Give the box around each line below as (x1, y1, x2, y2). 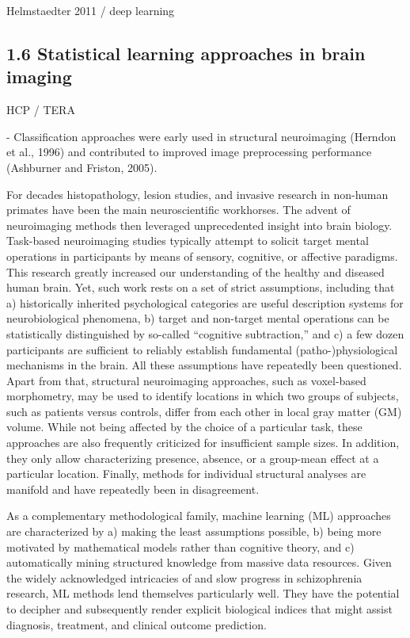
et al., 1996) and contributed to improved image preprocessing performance (6, 143, 372, 160)
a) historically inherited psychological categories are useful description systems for (6, 294, 404, 311)
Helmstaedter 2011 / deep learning (6, 2, 175, 18)
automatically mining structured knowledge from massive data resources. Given (6, 554, 392, 571)
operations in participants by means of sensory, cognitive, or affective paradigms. (6, 247, 398, 264)
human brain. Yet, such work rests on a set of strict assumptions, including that (6, 279, 395, 296)
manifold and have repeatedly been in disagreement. (6, 480, 260, 497)
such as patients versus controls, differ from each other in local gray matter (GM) (6, 403, 402, 419)
